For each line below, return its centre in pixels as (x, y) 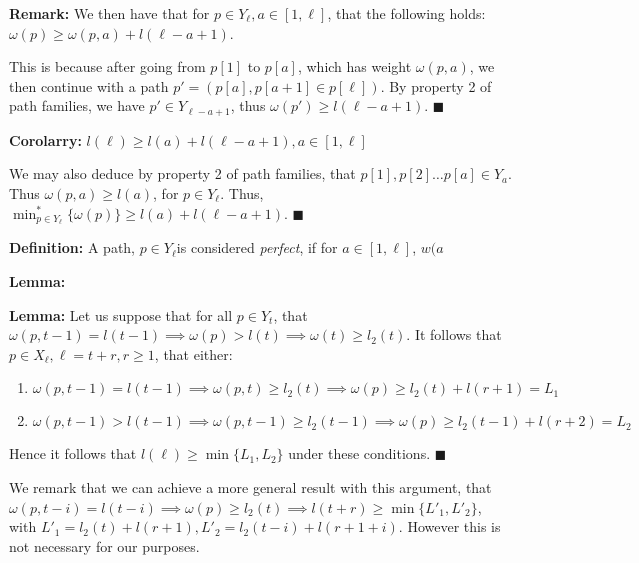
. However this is (449, 526)
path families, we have (77, 105)
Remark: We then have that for (109, 13)
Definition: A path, (72, 247)
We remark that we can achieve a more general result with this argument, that (250, 487)
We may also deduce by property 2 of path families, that (182, 173)
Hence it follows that (73, 453)
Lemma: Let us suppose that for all (121, 314)
